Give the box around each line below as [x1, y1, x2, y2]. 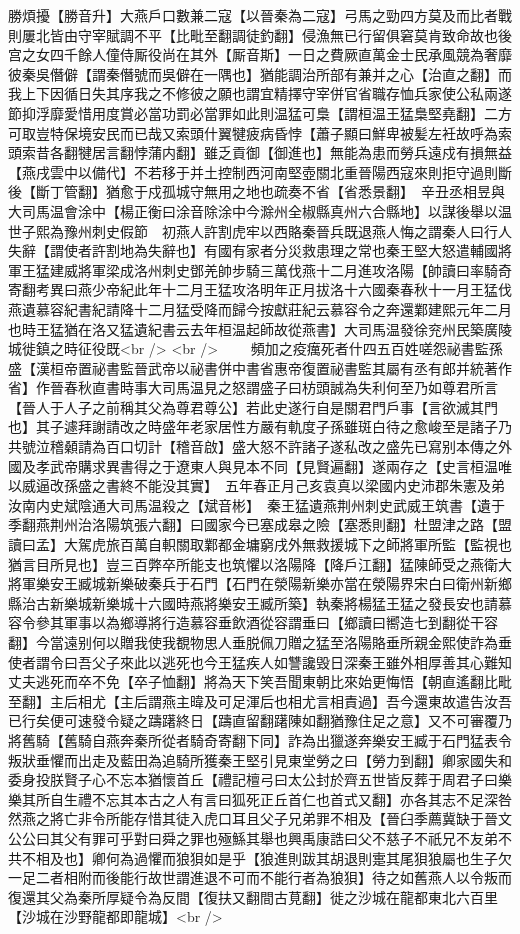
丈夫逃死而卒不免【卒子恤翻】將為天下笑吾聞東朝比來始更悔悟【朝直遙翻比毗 [8, 671, 512, 692]
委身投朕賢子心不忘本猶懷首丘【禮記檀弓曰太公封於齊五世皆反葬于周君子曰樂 [8, 769, 512, 790]
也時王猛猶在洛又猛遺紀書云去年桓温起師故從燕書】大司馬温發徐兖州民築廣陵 [8, 318, 512, 339]
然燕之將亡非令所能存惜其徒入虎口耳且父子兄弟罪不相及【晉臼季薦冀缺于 [8, 808, 484, 829]
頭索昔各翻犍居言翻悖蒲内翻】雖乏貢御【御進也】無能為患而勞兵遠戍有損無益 [8, 142, 512, 163]
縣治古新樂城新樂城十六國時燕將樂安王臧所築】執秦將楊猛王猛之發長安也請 [8, 592, 498, 613]
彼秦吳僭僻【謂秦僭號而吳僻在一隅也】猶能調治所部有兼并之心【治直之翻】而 [8, 63, 512, 84]
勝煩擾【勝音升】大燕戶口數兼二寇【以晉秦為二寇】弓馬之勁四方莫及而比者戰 [8, 5, 512, 25]
